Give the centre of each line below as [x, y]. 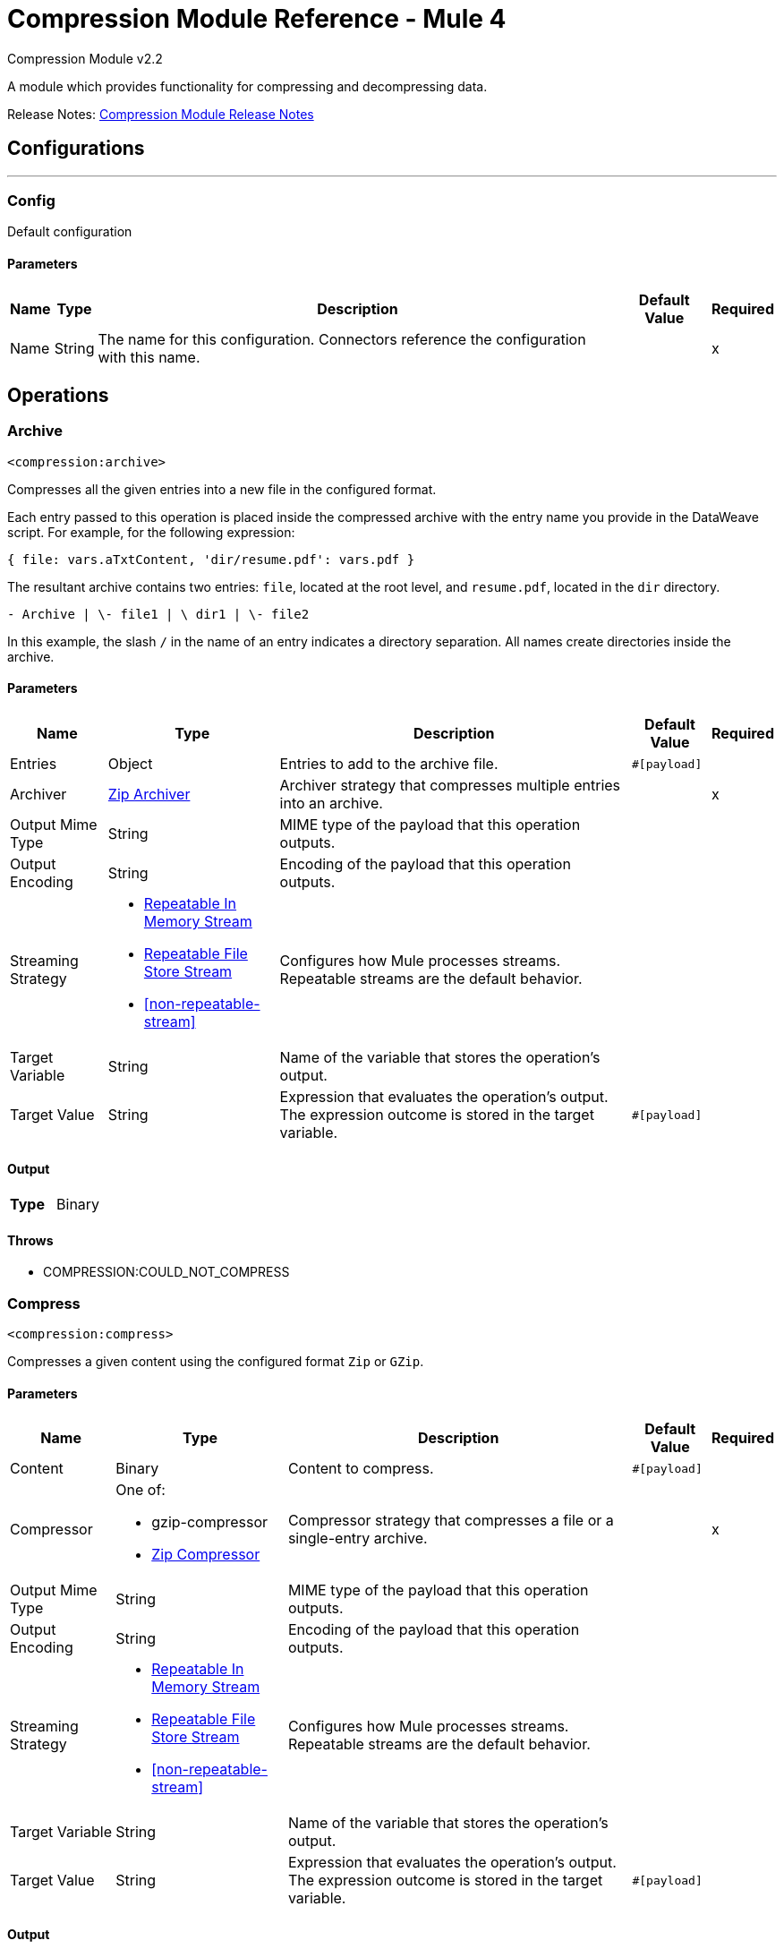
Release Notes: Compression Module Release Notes [161, 114]
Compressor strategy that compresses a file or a [451, 1521]
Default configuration [70, 232]
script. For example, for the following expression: [151, 532]
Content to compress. [361, 1469]
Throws [30, 1240]
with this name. [149, 357]
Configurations [76, 149]
